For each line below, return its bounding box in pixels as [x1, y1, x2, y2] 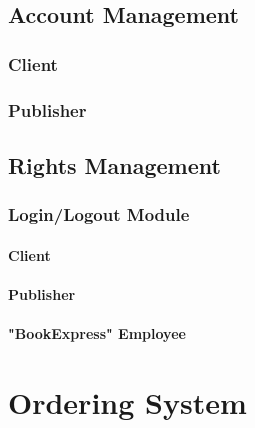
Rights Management [8, 149, 221, 180]
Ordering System [8, 381, 247, 422]
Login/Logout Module [8, 202, 190, 227]
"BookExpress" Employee [8, 323, 186, 344]
